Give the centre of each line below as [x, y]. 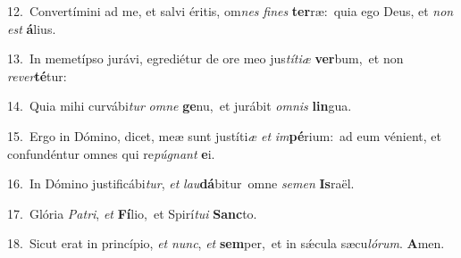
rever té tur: [37, 75]
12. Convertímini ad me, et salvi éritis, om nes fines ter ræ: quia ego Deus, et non [230, 11]
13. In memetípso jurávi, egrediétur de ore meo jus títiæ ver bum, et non [205, 58]
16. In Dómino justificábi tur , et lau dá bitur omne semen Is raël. [181, 183]
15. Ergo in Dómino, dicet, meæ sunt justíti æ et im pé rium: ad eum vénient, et [224, 135]
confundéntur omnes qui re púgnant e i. [111, 153]
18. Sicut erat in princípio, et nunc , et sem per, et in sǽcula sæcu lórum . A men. [226, 243]
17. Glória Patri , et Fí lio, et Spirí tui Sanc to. [132, 213]
